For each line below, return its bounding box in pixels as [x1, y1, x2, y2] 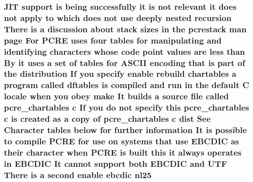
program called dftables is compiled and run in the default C [4, 79, 250, 91]
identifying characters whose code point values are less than [4, 45, 245, 57]
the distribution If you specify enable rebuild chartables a [4, 68, 236, 80]
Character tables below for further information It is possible [4, 124, 247, 136]
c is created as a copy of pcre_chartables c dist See [4, 113, 211, 125]
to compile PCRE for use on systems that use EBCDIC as [4, 135, 239, 147]
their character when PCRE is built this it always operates [4, 146, 242, 158]
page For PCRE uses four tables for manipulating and [4, 34, 222, 46]
